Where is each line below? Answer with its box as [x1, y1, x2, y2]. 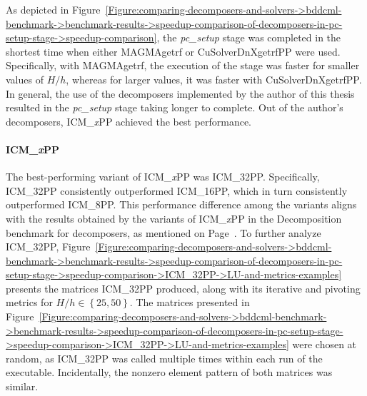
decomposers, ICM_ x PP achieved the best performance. [6, 113, 251, 128]
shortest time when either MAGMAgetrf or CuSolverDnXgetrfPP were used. [6, 44, 341, 59]
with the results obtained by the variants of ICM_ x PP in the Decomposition [6, 210, 342, 225]
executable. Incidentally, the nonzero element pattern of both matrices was [6, 365, 333, 380]
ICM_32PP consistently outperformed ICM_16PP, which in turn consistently [6, 183, 348, 198]
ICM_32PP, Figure [6, 239, 91, 254]
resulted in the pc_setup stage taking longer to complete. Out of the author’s [6, 100, 343, 115]
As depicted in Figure [6, 2, 101, 16]
